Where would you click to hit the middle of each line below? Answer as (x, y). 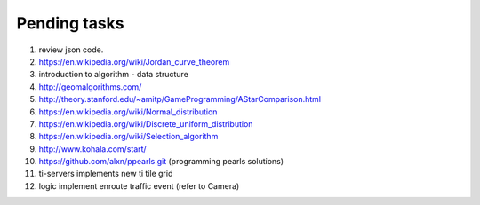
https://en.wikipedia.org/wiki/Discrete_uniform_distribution (146, 123)
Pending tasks (70, 23)
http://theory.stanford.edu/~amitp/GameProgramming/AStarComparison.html (180, 99)
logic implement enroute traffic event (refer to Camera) (139, 185)
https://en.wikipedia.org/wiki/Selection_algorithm (128, 137)
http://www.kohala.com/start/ (92, 149)
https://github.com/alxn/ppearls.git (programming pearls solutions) (161, 162)
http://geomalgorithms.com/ (90, 87)
